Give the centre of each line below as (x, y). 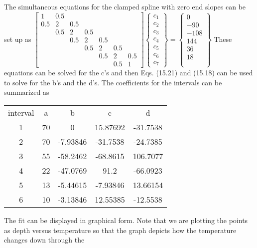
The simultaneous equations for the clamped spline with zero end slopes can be (125, 7)
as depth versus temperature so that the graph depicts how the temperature (120, 230)
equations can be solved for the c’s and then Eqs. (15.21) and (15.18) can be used (128, 73)
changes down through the (44, 240)
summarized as (27, 92)
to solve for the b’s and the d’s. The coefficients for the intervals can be (113, 82)
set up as (18, 39)
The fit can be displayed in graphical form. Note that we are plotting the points (126, 220)
